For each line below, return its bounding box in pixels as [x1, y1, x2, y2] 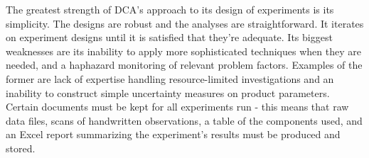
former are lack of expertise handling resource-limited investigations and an [6, 71, 334, 86]
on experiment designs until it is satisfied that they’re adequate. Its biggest [6, 30, 333, 45]
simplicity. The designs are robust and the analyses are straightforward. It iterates [6, 16, 364, 30]
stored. [6, 140, 36, 155]
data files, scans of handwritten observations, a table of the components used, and [6, 113, 363, 128]
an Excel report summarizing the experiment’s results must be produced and [6, 127, 341, 142]
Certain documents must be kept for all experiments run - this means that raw [6, 99, 349, 114]
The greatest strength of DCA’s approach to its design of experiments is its [6, 2, 334, 16]
